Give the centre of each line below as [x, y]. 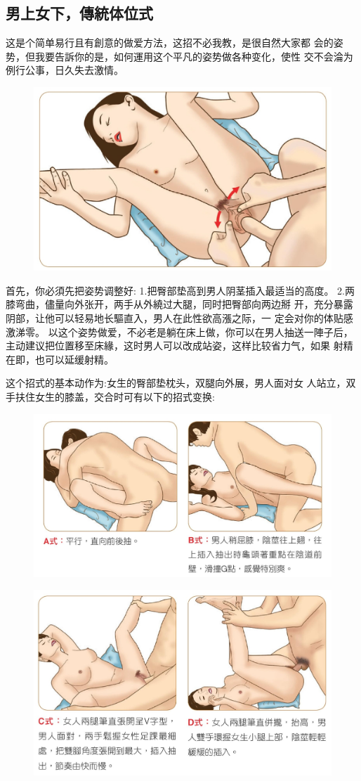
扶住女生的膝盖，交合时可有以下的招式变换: [115, 396]
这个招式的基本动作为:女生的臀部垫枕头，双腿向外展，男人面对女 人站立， [176, 383]
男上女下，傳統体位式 [79, 13]
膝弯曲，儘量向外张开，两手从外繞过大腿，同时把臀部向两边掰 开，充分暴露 [179, 304]
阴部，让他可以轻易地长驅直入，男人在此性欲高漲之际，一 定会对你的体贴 [175, 318]
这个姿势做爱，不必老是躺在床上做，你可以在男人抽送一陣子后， [205, 331]
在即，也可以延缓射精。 [60, 359]
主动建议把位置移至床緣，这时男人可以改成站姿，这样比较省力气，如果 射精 [179, 346]
